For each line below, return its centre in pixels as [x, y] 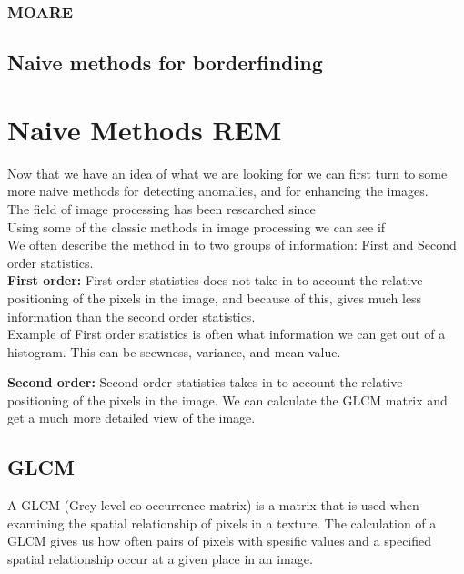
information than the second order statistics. [131, 316]
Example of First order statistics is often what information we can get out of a [227, 334]
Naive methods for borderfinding [165, 62]
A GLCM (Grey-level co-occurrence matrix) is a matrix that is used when [213, 505]
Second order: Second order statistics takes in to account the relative [205, 382]
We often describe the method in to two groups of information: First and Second [232, 245]
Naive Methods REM [145, 129]
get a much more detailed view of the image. [131, 418]
